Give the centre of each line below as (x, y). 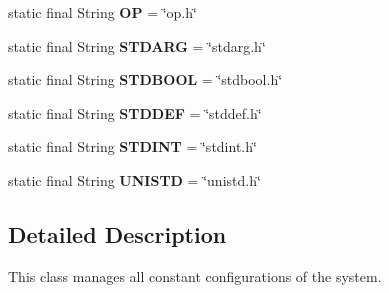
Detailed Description (117, 233)
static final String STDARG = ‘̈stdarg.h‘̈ (137, 45)
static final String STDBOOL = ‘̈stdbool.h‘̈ (145, 79)
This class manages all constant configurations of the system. (195, 275)
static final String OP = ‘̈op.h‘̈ (102, 12)
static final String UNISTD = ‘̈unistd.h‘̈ (134, 179)
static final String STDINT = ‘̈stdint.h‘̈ (132, 146)
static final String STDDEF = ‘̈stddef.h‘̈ (135, 112)
